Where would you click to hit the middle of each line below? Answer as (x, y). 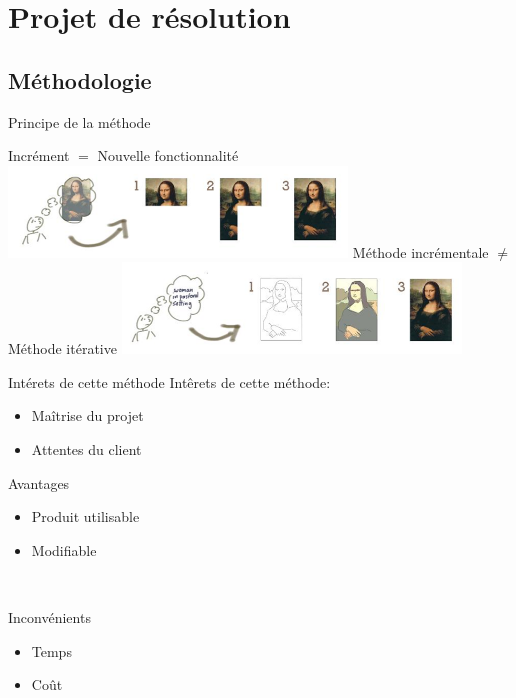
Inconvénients (49, 616)
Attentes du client (86, 449)
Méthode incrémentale (420, 251)
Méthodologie (80, 79)
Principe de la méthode (79, 121)
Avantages (39, 482)
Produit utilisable (85, 516)
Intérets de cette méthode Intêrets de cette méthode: (169, 381)
